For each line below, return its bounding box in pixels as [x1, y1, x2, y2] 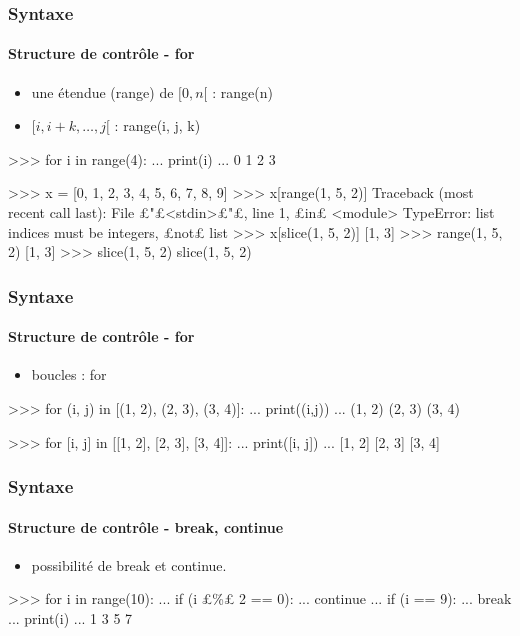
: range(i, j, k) [114, 115, 201, 136]
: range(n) [212, 81, 273, 102]
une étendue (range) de [31, 81, 174, 102]
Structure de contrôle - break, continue [8, 516, 284, 537]
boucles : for [31, 364, 107, 385]
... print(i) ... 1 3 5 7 [8, 608, 133, 629]
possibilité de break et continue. [31, 554, 227, 575]
